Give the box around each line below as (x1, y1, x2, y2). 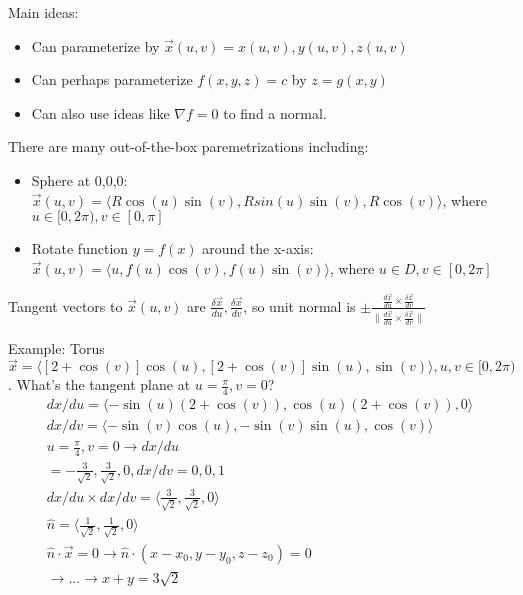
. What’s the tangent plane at (8, 374, 191, 395)
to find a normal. (223, 102, 327, 123)
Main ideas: (8, 2, 79, 22)
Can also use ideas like (31, 102, 170, 123)
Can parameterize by (31, 35, 160, 56)
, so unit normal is (243, 295, 356, 316)
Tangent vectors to (8, 295, 123, 316)
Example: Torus (8, 337, 105, 358)
